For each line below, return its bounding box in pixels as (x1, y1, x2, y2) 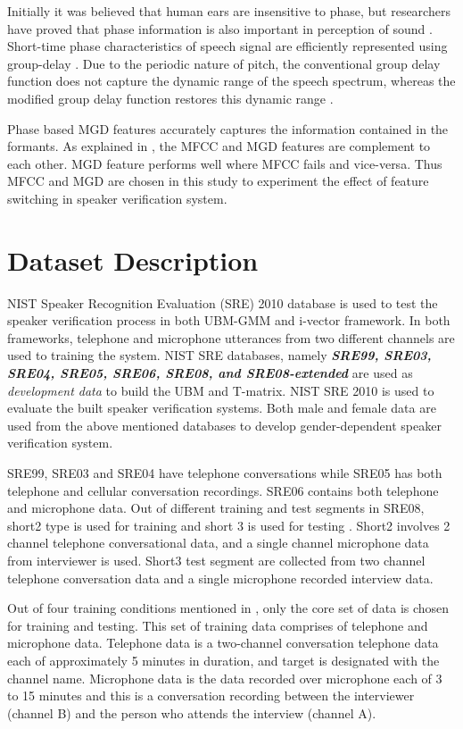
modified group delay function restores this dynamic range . (7, 88, 334, 107)
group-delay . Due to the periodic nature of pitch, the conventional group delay (7, 54, 441, 72)
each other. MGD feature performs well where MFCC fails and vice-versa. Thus (7, 154, 442, 172)
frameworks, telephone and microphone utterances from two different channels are (7, 328, 455, 347)
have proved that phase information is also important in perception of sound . (7, 19, 433, 38)
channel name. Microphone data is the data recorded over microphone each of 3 (7, 668, 442, 687)
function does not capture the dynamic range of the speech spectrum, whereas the (7, 71, 456, 90)
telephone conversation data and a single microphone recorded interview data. (7, 568, 434, 587)
